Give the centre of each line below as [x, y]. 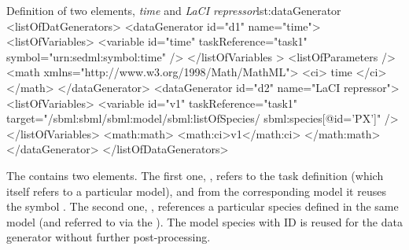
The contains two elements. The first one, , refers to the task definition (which [195, 175]
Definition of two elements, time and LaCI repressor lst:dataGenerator [174, 10]
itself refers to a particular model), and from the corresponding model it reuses [196, 191]
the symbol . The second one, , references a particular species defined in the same [203, 206]
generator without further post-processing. [109, 237]
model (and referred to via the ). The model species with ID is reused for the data [204, 221]
